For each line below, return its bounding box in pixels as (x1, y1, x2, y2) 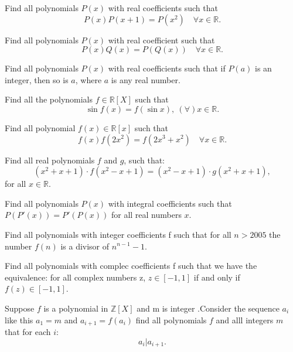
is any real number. (111, 73, 180, 86)
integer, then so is (5, 73, 69, 86)
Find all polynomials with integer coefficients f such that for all (5, 228, 231, 240)
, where (75, 73, 102, 86)
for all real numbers (111, 209, 182, 221)
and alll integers (216, 313, 274, 326)
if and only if (193, 271, 240, 283)
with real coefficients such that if (108, 62, 226, 74)
